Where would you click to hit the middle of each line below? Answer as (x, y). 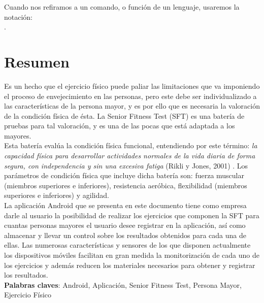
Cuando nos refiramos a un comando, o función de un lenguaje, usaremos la (122, 7)
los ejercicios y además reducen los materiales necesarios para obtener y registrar (130, 265)
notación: (19, 16)
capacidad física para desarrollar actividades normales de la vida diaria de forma (130, 156)
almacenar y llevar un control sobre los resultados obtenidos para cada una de (125, 235)
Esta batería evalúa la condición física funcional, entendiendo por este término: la (131, 145)
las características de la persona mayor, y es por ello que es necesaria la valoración (132, 106)
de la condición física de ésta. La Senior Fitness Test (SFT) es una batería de (124, 115)
